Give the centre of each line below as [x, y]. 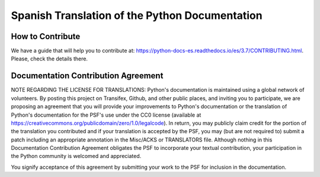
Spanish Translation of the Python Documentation [137, 15]
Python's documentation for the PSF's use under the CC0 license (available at [106, 115]
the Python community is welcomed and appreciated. [76, 156]
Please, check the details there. [49, 59]
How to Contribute [46, 36]
